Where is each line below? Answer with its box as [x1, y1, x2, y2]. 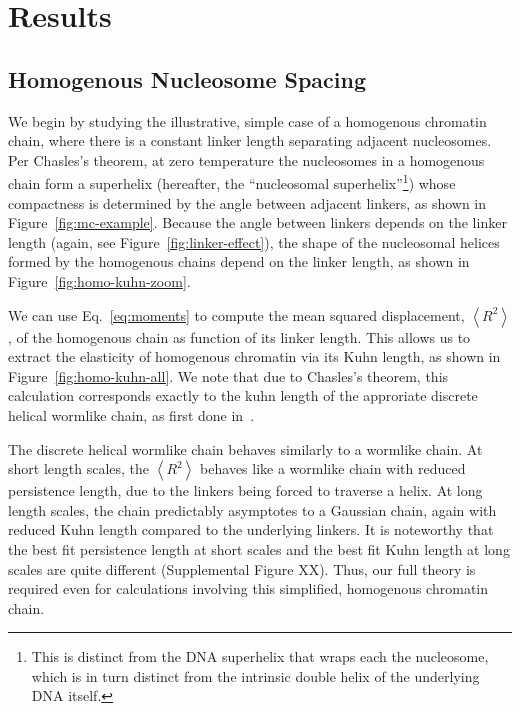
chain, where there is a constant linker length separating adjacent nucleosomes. [8, 130, 492, 151]
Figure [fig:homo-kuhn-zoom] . [8, 270, 191, 291]
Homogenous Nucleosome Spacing [8, 63, 367, 94]
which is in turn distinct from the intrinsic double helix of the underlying [31, 665, 480, 686]
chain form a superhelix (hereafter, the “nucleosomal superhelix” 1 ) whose [8, 170, 456, 194]
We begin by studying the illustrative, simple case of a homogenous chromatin [8, 110, 487, 131]
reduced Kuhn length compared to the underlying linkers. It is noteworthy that [8, 519, 494, 540]
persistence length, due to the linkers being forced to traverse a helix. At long [8, 480, 483, 501]
